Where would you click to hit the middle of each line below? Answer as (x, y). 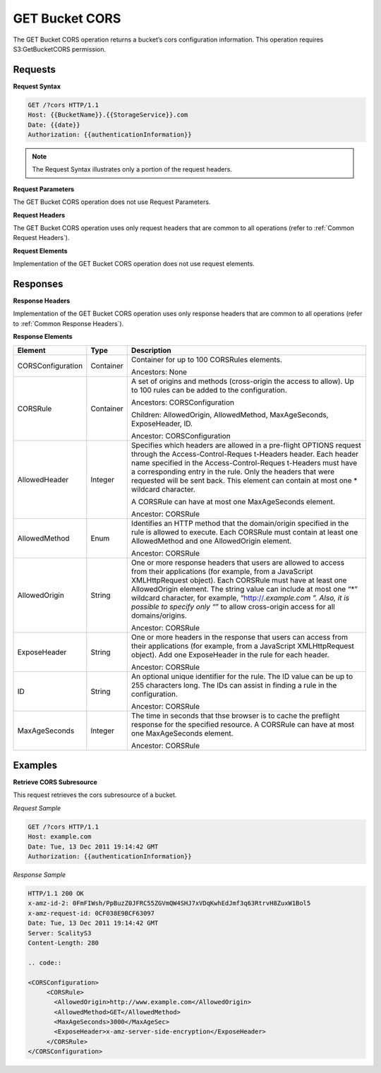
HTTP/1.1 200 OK (56, 893)
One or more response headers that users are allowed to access (238, 563)
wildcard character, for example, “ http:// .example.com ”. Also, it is (240, 598)
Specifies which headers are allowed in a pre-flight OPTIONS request (246, 445)
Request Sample (37, 808)
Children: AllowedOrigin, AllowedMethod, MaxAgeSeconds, (230, 414)
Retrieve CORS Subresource (55, 782)
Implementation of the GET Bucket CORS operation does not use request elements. (134, 264)
